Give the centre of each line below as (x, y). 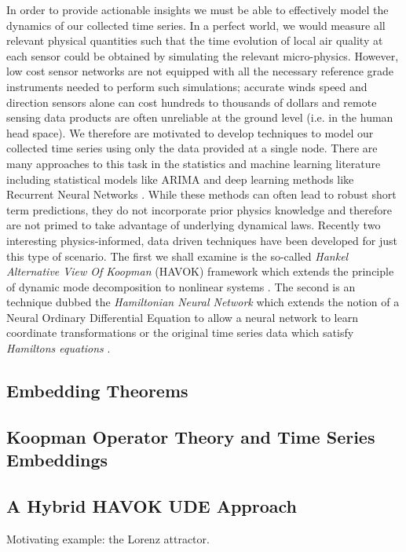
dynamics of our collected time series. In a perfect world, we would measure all (196, 25)
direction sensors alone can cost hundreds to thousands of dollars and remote (192, 102)
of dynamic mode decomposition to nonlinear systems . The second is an (181, 286)
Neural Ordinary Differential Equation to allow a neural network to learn (182, 317)
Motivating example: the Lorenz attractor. (108, 538)
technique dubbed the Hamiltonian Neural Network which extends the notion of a (203, 302)
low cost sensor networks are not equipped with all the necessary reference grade (200, 71)
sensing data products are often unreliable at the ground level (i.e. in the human (200, 117)
